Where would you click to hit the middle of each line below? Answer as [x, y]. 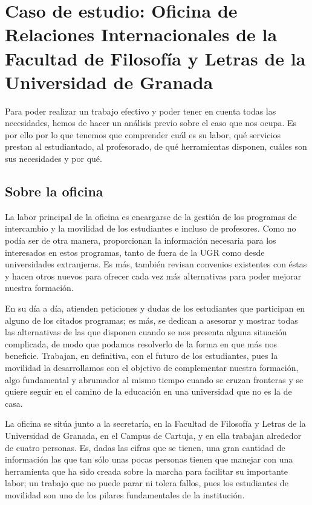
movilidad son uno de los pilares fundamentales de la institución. [125, 494]
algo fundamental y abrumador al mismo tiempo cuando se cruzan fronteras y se [154, 379]
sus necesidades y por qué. [54, 159]
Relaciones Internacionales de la [141, 34]
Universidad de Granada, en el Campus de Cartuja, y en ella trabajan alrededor [153, 435]
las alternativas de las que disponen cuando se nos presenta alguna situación [146, 332]
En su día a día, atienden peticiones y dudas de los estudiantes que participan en [155, 308]
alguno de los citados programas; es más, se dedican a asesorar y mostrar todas [151, 320]
